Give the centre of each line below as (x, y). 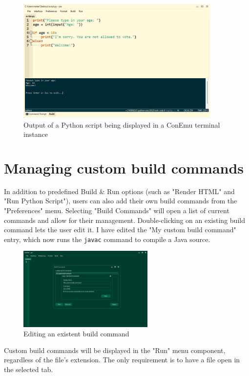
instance (36, 134)
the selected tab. (29, 369)
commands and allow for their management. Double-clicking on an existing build (124, 220)
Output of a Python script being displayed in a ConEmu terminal (122, 124)
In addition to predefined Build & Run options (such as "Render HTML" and (119, 191)
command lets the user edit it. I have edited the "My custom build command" (120, 230)
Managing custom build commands (124, 167)
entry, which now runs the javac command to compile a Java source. (107, 239)
